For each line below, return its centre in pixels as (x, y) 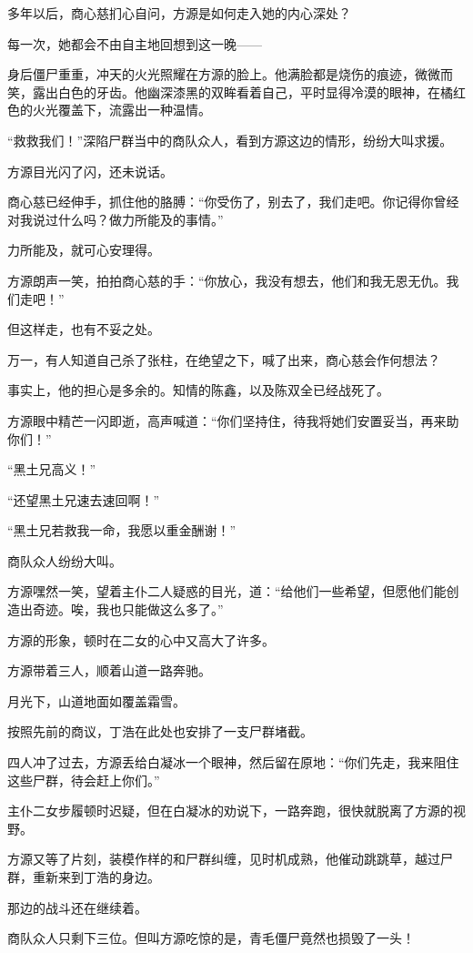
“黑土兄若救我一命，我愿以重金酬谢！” (122, 530)
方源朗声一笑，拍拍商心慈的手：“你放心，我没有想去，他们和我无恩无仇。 (227, 280)
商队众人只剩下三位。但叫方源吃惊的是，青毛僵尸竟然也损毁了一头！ (211, 938)
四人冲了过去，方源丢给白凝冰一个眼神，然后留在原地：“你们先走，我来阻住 (233, 762)
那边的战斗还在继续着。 (77, 907)
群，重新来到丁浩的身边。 (84, 877)
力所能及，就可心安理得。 (84, 250)
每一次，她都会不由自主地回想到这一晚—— (135, 43)
